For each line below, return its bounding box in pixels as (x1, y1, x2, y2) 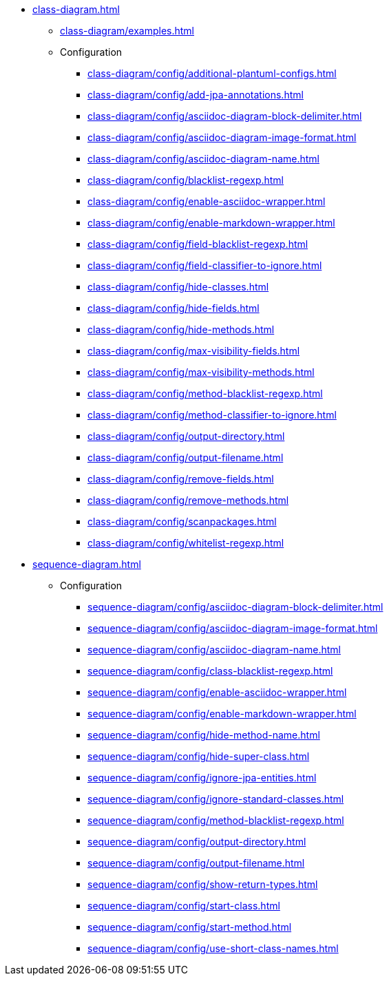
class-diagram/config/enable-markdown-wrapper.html (87, 217, 335, 229)
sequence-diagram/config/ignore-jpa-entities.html (87, 772, 317, 783)
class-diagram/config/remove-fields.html (87, 473, 274, 485)
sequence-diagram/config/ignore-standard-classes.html (87, 793, 344, 805)
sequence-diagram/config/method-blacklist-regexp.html (87, 814, 344, 826)
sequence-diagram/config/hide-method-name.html (87, 729, 320, 741)
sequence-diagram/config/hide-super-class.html (87, 750, 310, 762)
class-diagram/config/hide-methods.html (87, 324, 275, 335)
